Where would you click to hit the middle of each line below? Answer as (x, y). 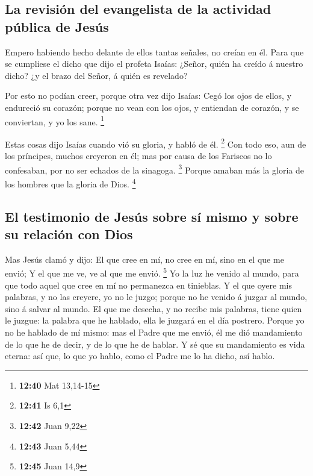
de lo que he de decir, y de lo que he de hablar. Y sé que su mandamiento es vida (155, 344)
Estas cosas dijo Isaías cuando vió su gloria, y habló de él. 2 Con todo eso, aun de (156, 143)
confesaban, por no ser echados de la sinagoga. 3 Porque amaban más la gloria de (154, 169)
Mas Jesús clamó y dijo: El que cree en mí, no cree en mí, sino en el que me (144, 259)
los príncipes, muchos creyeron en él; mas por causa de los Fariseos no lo (138, 156)
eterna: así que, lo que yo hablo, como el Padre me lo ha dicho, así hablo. (140, 356)
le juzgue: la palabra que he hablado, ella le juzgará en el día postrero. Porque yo (155, 320)
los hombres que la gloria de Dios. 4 (70, 183)
